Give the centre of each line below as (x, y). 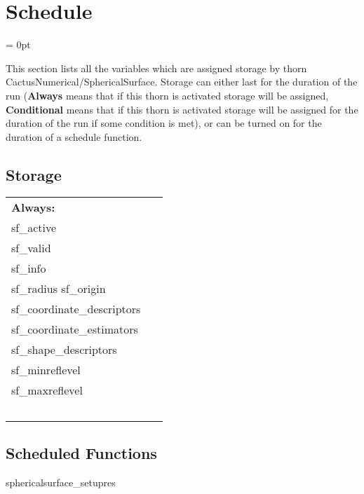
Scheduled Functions (81, 452)
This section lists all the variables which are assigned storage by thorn (156, 68)
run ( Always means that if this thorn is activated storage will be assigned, (167, 95)
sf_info (29, 268)
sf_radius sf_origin (59, 289)
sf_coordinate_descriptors (76, 309)
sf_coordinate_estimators (75, 329)
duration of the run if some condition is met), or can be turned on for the (164, 123)
